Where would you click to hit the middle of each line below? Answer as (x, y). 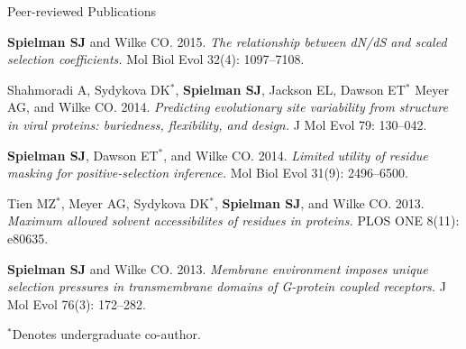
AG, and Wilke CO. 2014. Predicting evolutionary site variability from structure (228, 107)
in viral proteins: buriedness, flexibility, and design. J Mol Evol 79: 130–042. (217, 124)
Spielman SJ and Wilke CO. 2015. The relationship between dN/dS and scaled (227, 41)
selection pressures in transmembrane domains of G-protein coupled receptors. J (227, 286)
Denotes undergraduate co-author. (106, 334)
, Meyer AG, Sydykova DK (135, 202)
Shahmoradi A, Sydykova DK (89, 89)
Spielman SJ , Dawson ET (83, 155)
